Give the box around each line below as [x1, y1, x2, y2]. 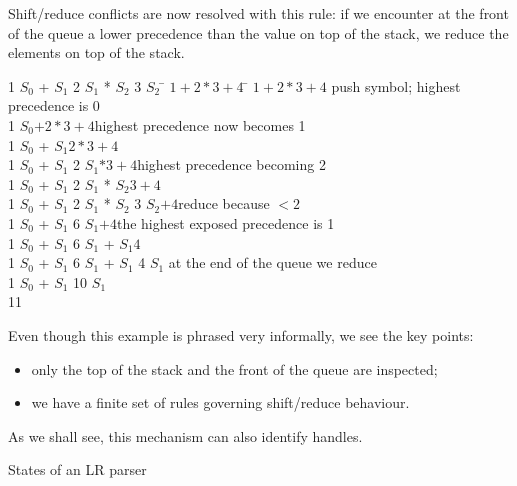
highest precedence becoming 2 [137, 154, 326, 175]
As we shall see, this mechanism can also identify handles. [8, 425, 363, 446]
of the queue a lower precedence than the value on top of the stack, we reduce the [8, 22, 509, 43]
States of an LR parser [8, 459, 147, 480]
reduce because [178, 193, 270, 214]
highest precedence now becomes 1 [94, 114, 306, 135]
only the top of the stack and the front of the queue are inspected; [31, 358, 438, 379]
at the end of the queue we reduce [168, 252, 377, 273]
